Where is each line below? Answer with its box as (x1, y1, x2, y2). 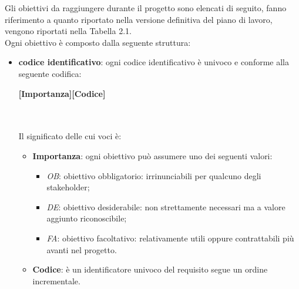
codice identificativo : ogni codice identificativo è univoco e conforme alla (18, 56, 290, 68)
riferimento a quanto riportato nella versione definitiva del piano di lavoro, (5, 13, 273, 25)
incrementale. (32, 274, 80, 287)
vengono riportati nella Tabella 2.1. (5, 25, 132, 37)
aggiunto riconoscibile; (46, 212, 127, 224)
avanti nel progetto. (46, 243, 117, 256)
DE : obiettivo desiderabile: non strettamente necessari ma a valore (46, 200, 285, 213)
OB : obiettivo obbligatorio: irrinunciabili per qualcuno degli (46, 169, 261, 182)
